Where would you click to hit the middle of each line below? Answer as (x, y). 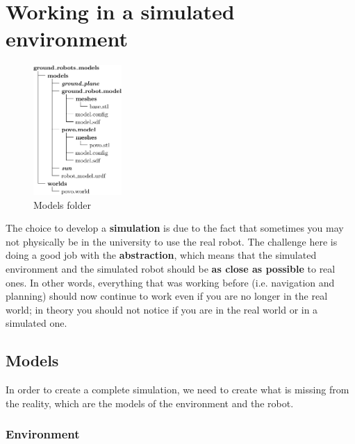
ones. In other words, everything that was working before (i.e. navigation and (170, 282)
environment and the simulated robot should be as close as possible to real (171, 268)
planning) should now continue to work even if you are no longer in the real (167, 296)
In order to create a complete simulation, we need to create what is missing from (177, 390)
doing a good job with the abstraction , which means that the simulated (161, 255)
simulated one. (36, 323)
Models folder (62, 204)
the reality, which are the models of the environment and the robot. (150, 403)
